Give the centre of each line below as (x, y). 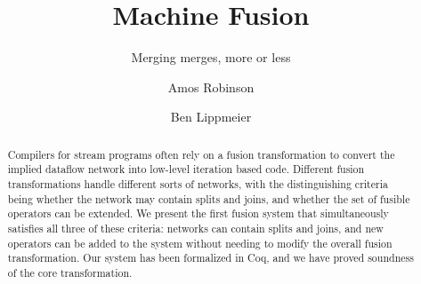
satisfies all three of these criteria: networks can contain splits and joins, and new (195, 228)
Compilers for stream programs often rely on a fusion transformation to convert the (201, 154)
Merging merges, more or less (211, 57)
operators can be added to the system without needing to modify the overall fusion (200, 243)
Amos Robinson (211, 87)
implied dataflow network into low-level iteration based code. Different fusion (186, 169)
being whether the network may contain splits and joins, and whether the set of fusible (209, 198)
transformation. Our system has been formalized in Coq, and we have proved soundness (210, 258)
